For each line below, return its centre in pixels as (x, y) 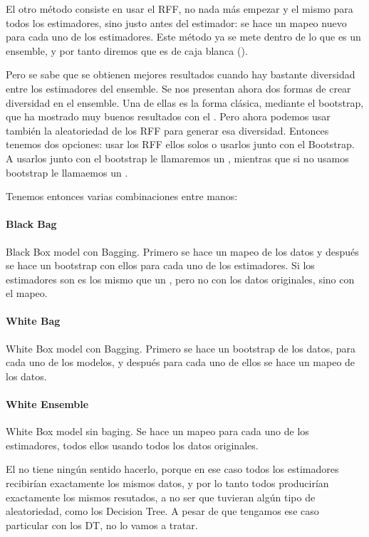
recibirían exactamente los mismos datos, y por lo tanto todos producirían (167, 483)
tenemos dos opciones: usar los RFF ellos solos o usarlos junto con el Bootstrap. (180, 144)
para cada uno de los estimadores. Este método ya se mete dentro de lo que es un (183, 37)
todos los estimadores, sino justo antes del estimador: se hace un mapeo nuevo (176, 22)
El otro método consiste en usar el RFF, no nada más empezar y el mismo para (180, 9)
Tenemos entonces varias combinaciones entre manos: (122, 196)
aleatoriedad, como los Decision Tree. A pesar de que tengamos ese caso (162, 511)
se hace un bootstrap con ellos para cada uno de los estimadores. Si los (160, 265)
